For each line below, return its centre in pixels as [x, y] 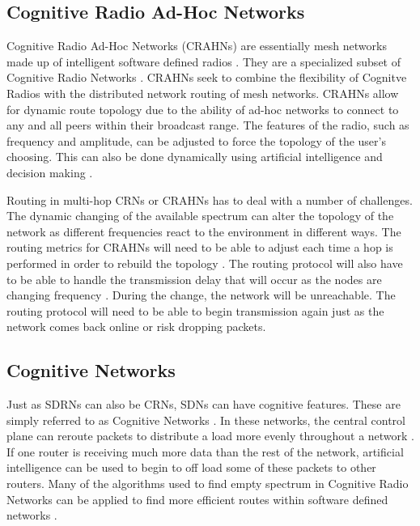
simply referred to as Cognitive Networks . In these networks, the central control [206, 420]
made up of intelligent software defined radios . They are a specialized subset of [204, 61]
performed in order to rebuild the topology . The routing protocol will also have [205, 263]
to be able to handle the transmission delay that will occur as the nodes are [194, 279]
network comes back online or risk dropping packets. [136, 327]
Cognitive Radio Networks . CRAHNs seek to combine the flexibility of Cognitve [207, 77]
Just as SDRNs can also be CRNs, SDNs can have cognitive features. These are [204, 404]
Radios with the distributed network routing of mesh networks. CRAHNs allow [203, 93]
